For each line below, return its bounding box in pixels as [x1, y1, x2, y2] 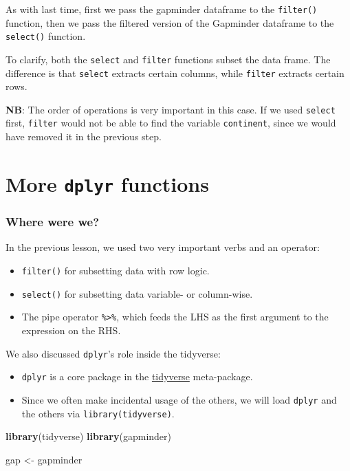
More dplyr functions [6, 169, 209, 197]
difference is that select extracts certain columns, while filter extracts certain [6, 65, 344, 80]
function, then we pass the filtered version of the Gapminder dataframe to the [6, 15, 334, 30]
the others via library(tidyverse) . [21, 406, 175, 420]
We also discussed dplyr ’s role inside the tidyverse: [6, 346, 221, 360]
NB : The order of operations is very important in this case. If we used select [6, 102, 336, 116]
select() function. [6, 29, 86, 43]
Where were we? [6, 213, 100, 230]
